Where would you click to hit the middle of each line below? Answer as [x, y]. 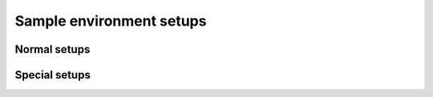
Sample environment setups [111, 21]
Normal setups [53, 49]
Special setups [53, 75]
